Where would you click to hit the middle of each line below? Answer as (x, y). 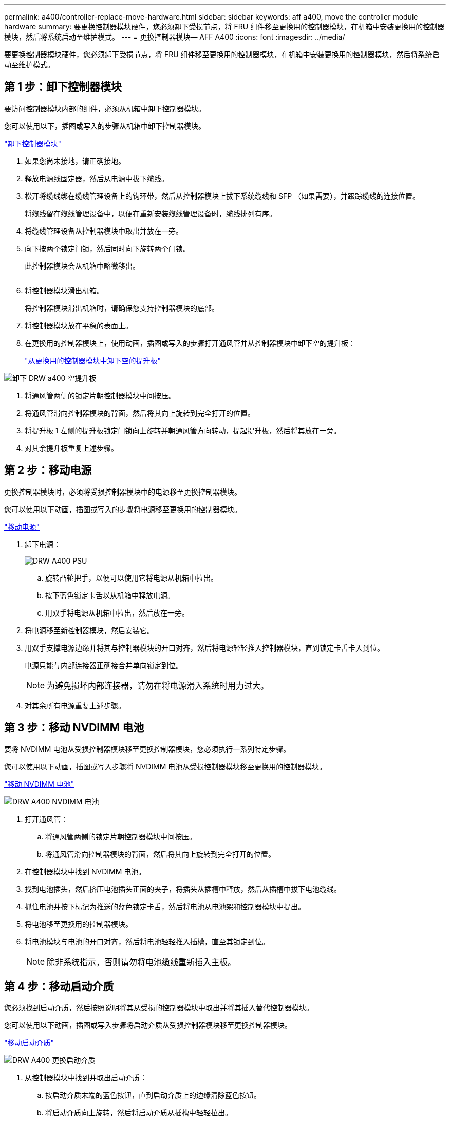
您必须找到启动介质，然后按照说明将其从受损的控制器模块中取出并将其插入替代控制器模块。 (159, 1008)
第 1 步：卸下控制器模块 (63, 87)
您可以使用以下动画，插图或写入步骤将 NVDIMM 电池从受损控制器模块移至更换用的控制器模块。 (165, 766)
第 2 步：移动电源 (48, 470)
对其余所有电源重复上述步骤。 (75, 705)
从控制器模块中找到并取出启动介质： (86, 1078)
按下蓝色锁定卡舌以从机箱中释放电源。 (110, 595)
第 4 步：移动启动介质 (59, 986)
